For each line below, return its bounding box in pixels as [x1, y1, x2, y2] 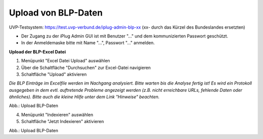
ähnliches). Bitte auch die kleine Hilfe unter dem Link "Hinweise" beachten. [9, 94, 160, 100]
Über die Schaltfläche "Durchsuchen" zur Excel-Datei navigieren [21, 65, 151, 70]
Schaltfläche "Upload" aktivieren [21, 71, 87, 77]
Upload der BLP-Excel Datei [9, 49, 66, 54]
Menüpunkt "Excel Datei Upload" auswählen [21, 58, 111, 64]
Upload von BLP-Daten [9, 7, 103, 18]
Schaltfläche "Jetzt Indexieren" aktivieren [21, 119, 104, 124]
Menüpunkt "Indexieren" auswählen [21, 112, 94, 118]
